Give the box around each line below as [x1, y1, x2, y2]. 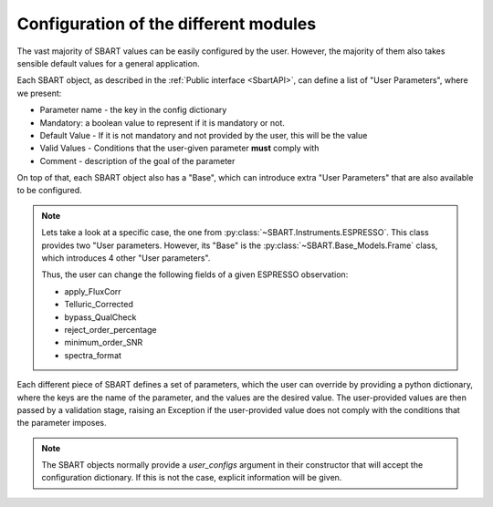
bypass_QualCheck [64, 311, 137, 323]
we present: [16, 88, 62, 98]
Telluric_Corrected [64, 299, 134, 310]
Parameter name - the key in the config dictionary [39, 105, 227, 116]
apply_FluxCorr [64, 285, 122, 296]
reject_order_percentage [64, 324, 157, 335]
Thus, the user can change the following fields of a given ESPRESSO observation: [41, 269, 349, 280]
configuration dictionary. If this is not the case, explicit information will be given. [41, 472, 342, 483]
